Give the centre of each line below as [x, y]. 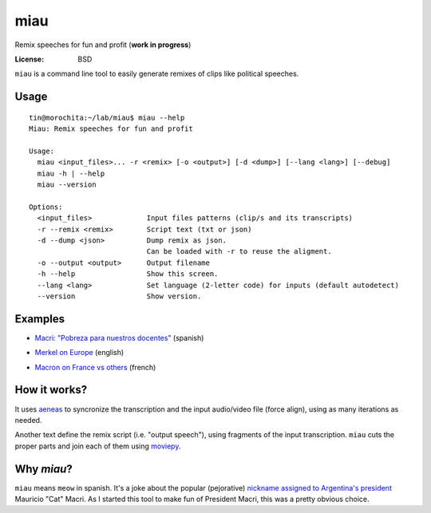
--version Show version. [119, 296]
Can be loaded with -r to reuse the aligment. [239, 252]
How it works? [51, 390]
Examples [40, 319]
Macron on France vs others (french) [95, 367]
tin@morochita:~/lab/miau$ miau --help [107, 117]
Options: [46, 207]
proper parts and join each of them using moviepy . [98, 446]
